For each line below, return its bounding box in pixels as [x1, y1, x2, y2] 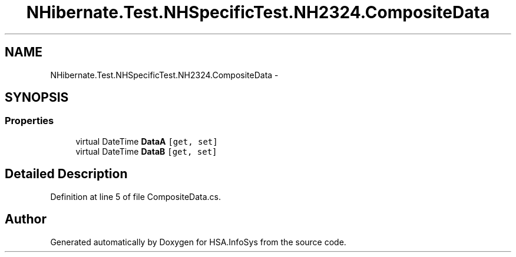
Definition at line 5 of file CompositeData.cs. [50, 191, 221, 202]
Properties [5, 115, 54, 127]
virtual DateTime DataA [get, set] [75, 136, 218, 146]
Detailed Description [5, 166, 128, 182]
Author [5, 212, 47, 227]
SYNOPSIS [5, 90, 69, 105]
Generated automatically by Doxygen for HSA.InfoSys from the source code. [50, 236, 346, 247]
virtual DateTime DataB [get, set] [75, 146, 217, 156]
